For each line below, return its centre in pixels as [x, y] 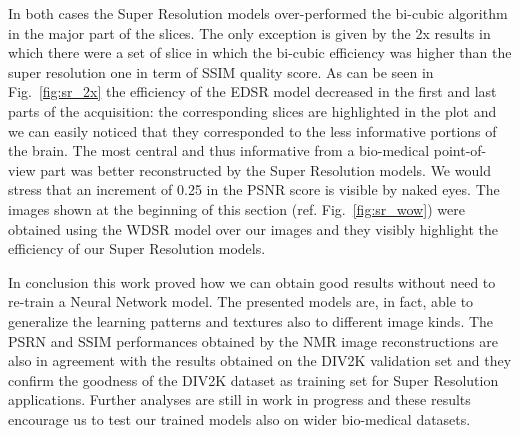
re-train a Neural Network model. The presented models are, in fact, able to [241, 301]
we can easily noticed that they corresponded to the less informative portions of [252, 130]
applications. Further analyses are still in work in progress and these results [239, 399]
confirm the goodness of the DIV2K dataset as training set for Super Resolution [253, 379]
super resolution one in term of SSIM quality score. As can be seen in [221, 71]
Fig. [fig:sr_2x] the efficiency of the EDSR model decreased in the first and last [252, 91]
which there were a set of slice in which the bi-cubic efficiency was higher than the [260, 52]
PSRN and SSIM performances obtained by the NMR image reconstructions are [253, 340]
